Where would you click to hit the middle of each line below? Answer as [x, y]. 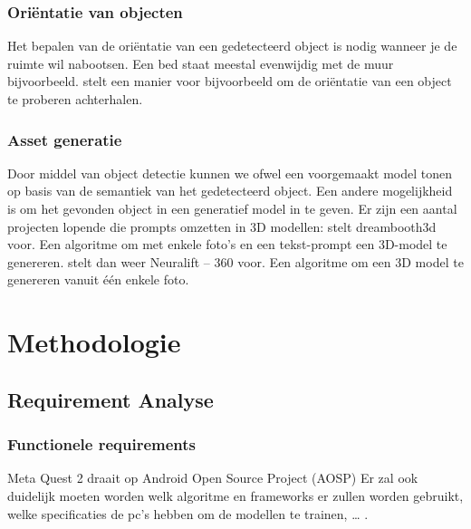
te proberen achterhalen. [75, 99]
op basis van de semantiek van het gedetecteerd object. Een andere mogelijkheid [230, 191]
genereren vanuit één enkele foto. [98, 279]
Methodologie [94, 342]
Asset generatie [65, 139]
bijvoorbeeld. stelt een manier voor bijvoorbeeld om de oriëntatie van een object [230, 81]
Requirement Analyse [111, 399]
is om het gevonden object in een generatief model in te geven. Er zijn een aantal [232, 208]
